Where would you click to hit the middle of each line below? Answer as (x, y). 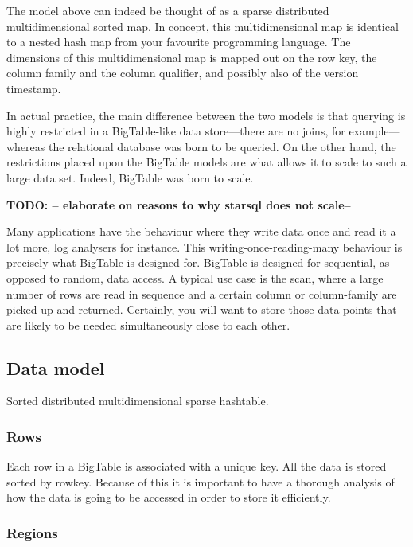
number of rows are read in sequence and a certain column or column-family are (202, 293)
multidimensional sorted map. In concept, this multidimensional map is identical (203, 26)
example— (374, 131)
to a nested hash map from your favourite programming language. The (179, 42)
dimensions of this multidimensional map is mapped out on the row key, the (192, 57)
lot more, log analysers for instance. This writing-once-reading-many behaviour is (205, 246)
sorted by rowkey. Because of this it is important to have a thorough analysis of (201, 481)
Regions (32, 533)
